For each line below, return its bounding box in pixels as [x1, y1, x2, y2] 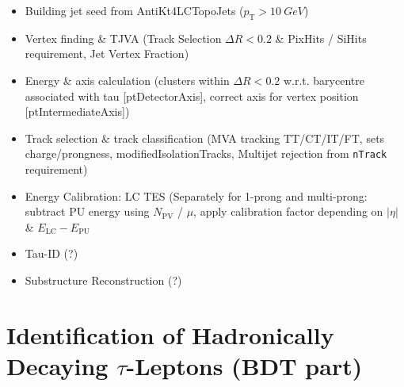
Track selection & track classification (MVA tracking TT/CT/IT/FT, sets [25, 129, 385, 146]
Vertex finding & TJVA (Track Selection [25, 29, 222, 46]
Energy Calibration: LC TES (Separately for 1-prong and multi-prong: [25, 187, 368, 204]
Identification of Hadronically [6, 318, 334, 351]
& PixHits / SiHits [275, 29, 367, 46]
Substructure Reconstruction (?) [25, 271, 182, 288]
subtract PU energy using [25, 203, 150, 220]
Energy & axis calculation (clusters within [25, 71, 230, 88]
